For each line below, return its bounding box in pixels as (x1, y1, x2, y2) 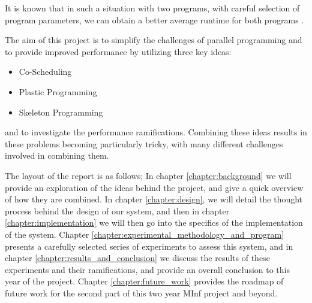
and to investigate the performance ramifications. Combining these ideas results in (5, 126, 307, 138)
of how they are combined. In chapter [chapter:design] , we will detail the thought (5, 193, 303, 205)
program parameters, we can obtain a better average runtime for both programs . (5, 13, 304, 26)
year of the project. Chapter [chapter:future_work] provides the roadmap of (5, 275, 284, 287)
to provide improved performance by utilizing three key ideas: (5, 45, 232, 57)
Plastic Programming (19, 85, 97, 98)
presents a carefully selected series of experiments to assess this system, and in (5, 240, 293, 252)
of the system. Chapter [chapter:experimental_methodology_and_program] (5, 228, 284, 240)
